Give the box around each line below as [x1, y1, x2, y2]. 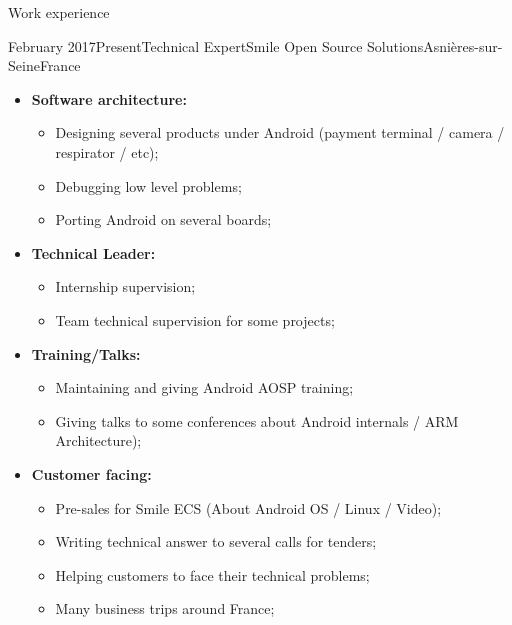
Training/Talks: [31, 343, 141, 364]
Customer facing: [31, 463, 152, 484]
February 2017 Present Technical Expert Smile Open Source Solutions [8, 35, 424, 56]
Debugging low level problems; [55, 175, 242, 196]
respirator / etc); [55, 141, 159, 162]
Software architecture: [31, 88, 187, 109]
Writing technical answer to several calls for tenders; [55, 531, 377, 552]
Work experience [8, 2, 110, 22]
